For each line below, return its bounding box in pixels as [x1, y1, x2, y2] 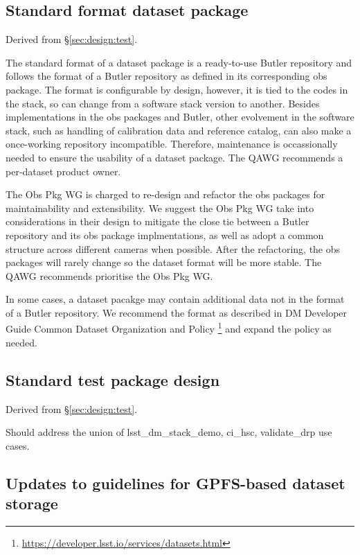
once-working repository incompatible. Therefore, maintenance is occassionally [6, 136, 338, 151]
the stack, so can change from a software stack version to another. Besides [6, 96, 320, 110]
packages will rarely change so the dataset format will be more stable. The [6, 255, 322, 270]
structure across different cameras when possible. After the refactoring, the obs [6, 241, 341, 256]
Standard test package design [6, 369, 220, 390]
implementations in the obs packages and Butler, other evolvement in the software [6, 109, 354, 124]
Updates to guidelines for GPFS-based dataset [6, 472, 345, 493]
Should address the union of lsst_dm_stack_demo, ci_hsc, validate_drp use [6, 425, 332, 439]
